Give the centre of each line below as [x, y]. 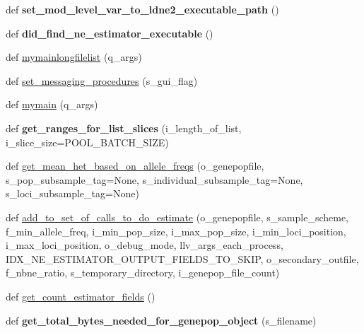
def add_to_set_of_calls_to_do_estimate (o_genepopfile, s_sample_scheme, [177, 217]
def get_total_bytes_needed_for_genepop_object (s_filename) [161, 320]
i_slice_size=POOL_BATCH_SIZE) [87, 142]
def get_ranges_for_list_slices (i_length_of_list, [124, 128]
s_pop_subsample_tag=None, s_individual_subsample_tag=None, [154, 179]
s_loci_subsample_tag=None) [72, 193]
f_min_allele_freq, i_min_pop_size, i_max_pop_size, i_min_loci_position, [176, 231]
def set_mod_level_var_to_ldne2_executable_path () [142, 9]
